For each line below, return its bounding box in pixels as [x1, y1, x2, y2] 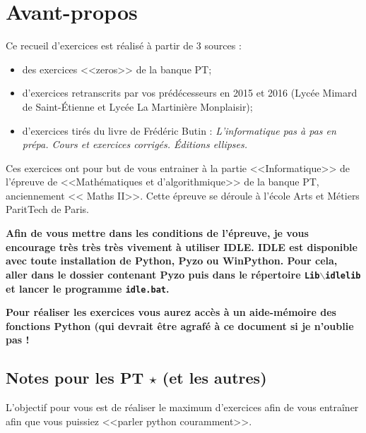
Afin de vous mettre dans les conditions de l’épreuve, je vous [6, 226, 309, 240]
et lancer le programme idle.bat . [6, 281, 170, 295]
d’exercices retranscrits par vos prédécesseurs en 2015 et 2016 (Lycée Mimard [22, 85, 358, 100]
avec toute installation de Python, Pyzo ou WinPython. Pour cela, [6, 253, 338, 268]
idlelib [325, 270, 361, 281]
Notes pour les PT [6, 367, 144, 389]
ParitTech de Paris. [6, 202, 89, 216]
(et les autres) [162, 367, 267, 389]
